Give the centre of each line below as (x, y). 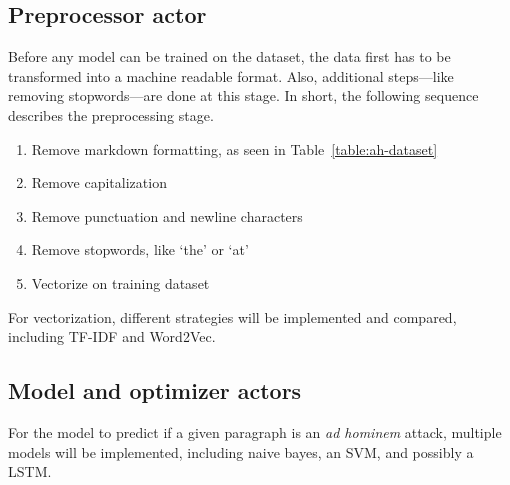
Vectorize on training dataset (120, 282)
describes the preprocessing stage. (111, 114)
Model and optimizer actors (155, 390)
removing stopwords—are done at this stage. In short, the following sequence (243, 95)
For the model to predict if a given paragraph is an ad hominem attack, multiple (255, 431)
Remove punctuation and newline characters (167, 215)
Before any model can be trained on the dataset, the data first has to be (229, 56)
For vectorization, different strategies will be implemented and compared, (232, 316)
